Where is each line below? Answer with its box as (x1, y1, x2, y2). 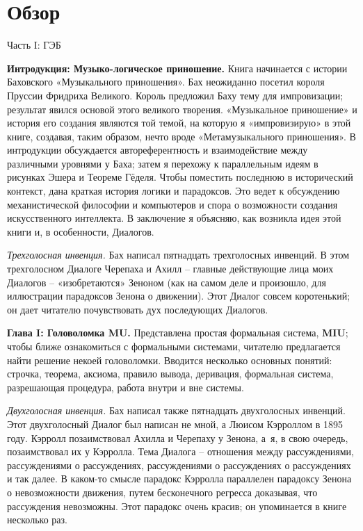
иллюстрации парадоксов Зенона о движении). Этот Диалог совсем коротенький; (7, 288, 350, 303)
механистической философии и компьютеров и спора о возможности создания (7, 197, 338, 211)
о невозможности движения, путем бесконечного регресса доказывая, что (7, 484, 318, 499)
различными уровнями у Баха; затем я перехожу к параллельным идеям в (7, 156, 318, 170)
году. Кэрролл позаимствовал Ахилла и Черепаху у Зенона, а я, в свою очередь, (7, 430, 348, 445)
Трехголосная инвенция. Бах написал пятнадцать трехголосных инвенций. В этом (7, 247, 350, 262)
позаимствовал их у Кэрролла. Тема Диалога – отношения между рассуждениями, (7, 444, 354, 459)
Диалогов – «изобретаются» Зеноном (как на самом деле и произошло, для (7, 275, 326, 289)
